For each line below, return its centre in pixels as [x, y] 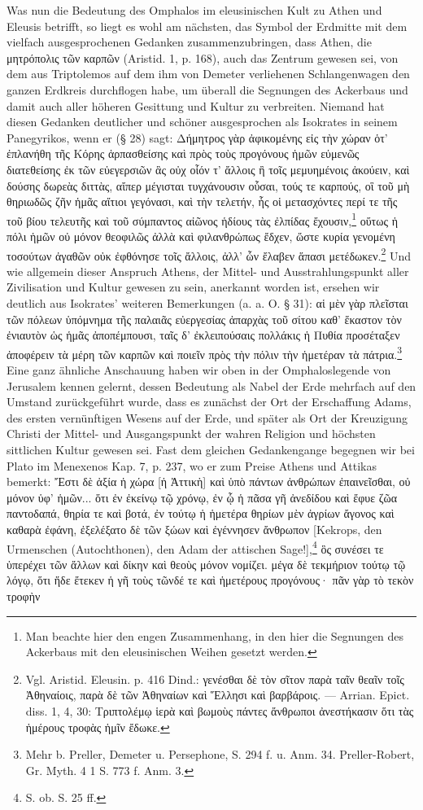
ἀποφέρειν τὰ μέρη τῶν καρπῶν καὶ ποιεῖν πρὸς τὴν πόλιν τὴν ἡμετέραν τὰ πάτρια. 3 [205, 352]
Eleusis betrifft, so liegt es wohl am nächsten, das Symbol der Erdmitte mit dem [207, 26]
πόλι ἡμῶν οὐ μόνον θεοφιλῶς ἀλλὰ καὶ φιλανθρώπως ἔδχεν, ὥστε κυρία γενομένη [201, 236]
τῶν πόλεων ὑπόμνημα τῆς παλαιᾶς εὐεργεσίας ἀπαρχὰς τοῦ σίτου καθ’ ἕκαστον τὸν [204, 319]
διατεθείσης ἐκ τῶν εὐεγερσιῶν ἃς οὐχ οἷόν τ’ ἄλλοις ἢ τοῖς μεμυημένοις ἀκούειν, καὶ [208, 169]
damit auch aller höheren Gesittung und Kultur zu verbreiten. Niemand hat [196, 105]
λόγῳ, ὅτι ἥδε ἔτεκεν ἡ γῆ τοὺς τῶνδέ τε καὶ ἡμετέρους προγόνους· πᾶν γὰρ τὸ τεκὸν [210, 580]
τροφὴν [24, 596]
